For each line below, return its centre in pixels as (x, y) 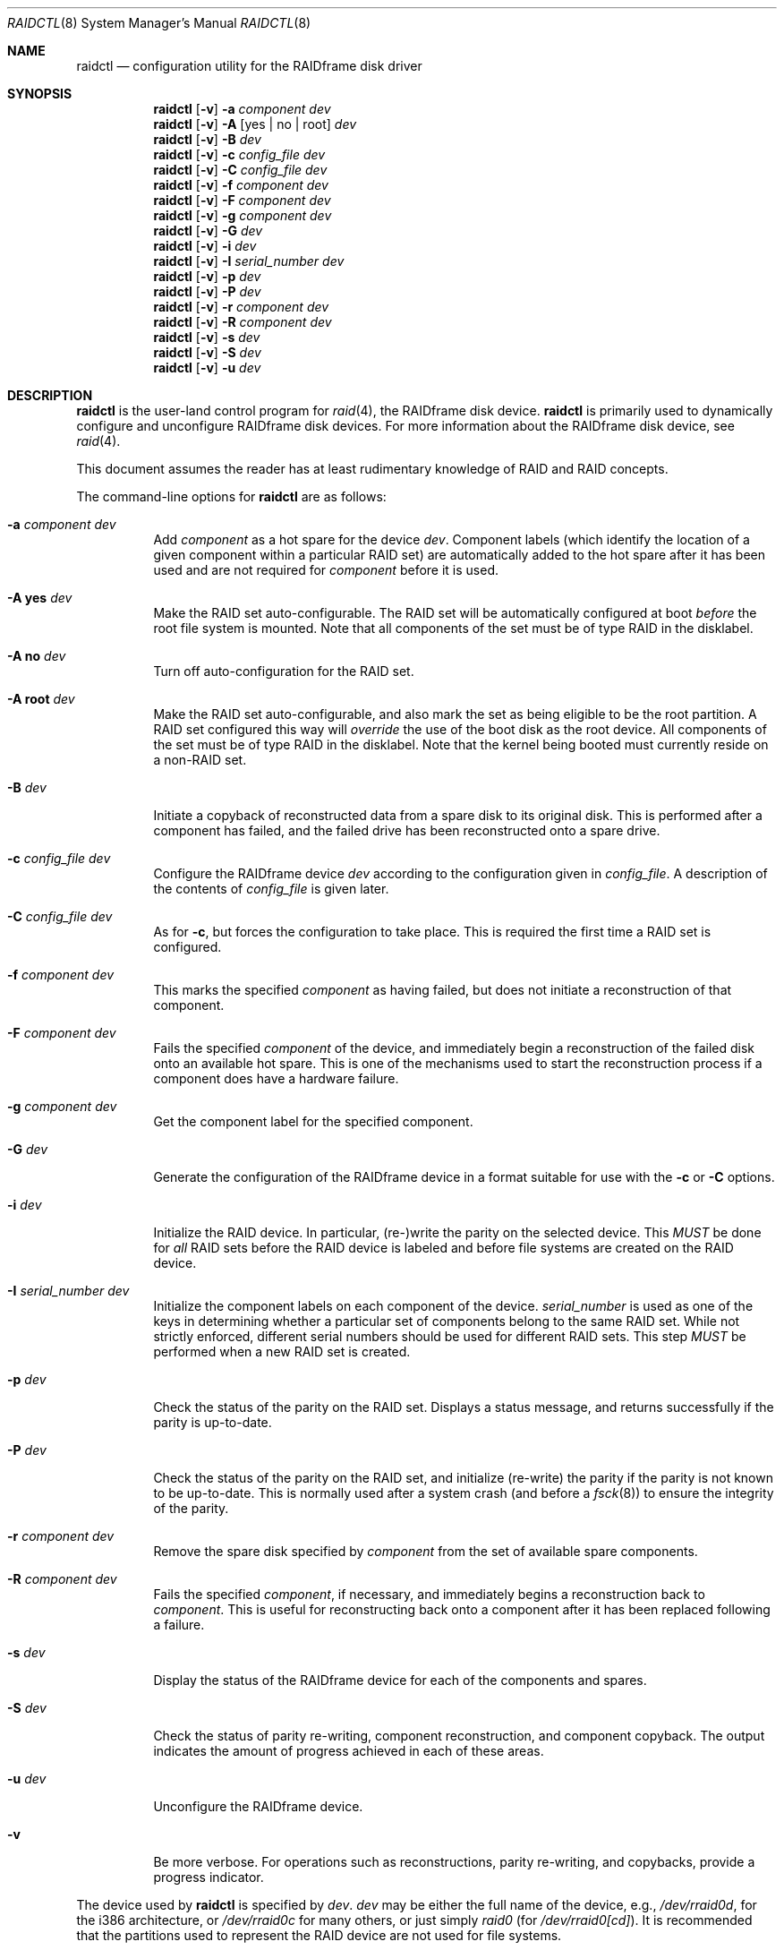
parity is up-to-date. (213, 1422)
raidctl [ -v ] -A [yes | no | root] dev (255, 124)
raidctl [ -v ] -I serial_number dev (249, 261)
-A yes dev (40, 598)
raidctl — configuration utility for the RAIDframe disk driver (249, 66)
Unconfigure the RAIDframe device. (258, 1806)
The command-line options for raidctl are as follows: (231, 496)
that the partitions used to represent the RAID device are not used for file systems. (319, 1935)
